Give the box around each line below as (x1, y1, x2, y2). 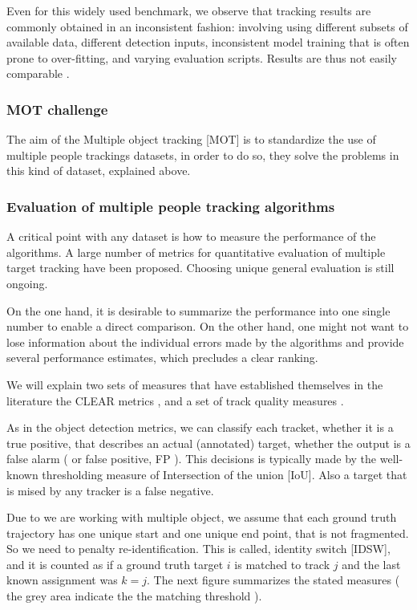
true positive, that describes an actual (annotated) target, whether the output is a (6, 434, 411, 451)
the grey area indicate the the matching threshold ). (6, 588, 262, 604)
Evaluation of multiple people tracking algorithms (6, 196, 335, 216)
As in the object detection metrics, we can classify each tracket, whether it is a (6, 419, 394, 436)
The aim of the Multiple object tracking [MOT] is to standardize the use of (6, 131, 376, 148)
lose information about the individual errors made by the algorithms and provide (6, 333, 404, 350)
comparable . (6, 65, 70, 82)
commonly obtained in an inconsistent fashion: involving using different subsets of (6, 18, 408, 35)
